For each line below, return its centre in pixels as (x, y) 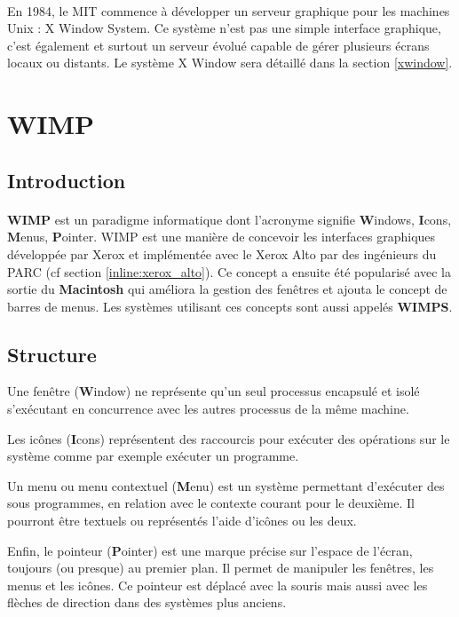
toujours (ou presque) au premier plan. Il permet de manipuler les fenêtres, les (221, 568)
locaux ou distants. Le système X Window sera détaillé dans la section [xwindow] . (230, 63)
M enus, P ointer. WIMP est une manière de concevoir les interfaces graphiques (222, 237)
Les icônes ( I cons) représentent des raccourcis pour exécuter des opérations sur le (229, 438)
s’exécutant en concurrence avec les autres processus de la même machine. (208, 409)
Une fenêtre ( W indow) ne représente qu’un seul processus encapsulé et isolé (214, 391)
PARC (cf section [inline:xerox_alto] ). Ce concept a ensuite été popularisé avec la (229, 271)
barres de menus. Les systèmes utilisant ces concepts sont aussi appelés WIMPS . (230, 306)
